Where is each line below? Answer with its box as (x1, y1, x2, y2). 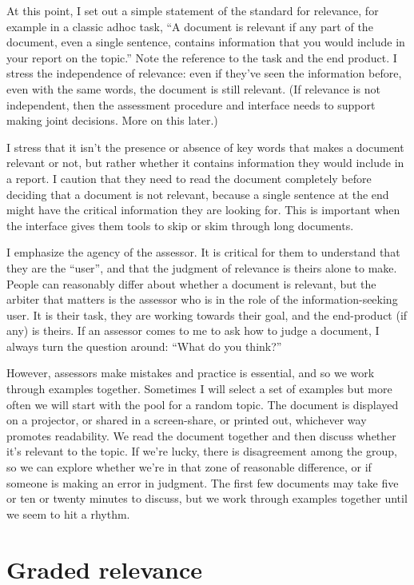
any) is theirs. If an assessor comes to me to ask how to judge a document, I (6, 322, 380, 339)
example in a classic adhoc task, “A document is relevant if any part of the (6, 18, 373, 34)
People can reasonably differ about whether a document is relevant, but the (6, 275, 376, 292)
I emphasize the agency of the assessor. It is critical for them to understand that (6, 244, 400, 261)
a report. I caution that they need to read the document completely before (6, 169, 372, 186)
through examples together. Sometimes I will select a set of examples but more (6, 380, 392, 397)
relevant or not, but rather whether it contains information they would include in (6, 154, 404, 171)
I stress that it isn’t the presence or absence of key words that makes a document (6, 138, 404, 155)
